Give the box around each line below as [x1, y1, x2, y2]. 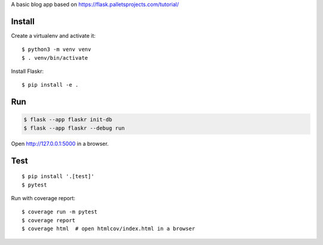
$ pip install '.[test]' [22, 173, 95, 180]
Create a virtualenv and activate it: [11, 32, 96, 39]
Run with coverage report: [11, 195, 76, 202]
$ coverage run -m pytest [22, 209, 98, 215]
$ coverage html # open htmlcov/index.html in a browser [22, 225, 196, 232]
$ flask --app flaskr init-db [23, 117, 112, 123]
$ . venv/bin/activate [22, 54, 89, 61]
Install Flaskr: [11, 68, 44, 75]
